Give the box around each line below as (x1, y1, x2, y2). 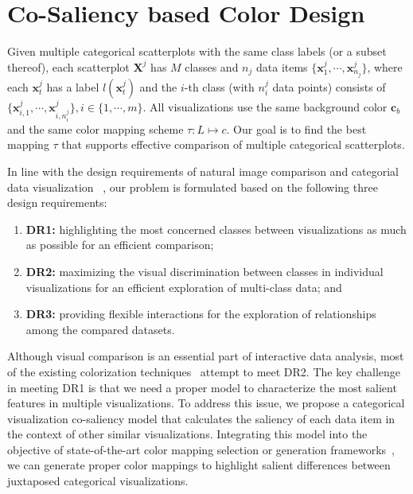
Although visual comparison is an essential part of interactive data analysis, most (7, 348, 404, 364)
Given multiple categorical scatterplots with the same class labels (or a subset (7, 43, 387, 60)
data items (255, 58, 308, 75)
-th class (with (184, 78, 255, 95)
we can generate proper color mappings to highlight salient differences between (7, 457, 391, 473)
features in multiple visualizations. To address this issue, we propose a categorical (7, 395, 405, 411)
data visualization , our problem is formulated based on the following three (7, 178, 378, 195)
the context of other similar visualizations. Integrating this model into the (7, 426, 368, 442)
